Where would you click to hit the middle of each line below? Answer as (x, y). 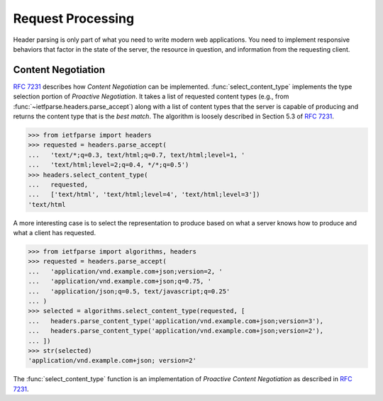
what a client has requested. (54, 233)
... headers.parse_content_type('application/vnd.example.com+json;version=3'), (176, 321)
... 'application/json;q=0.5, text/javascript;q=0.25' (129, 291)
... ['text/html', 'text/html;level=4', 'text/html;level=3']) (144, 194)
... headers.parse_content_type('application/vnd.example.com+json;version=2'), (176, 331)
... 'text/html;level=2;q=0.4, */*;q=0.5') (109, 165)
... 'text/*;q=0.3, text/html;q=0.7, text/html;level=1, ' (137, 155)
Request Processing (74, 18)
